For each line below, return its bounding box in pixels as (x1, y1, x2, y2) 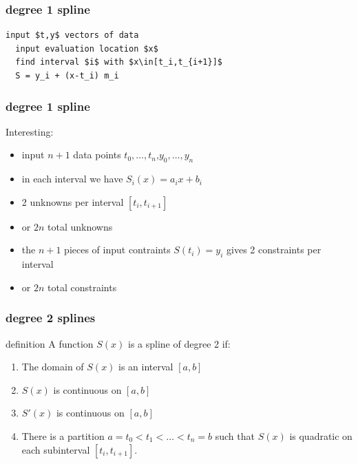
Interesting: (6, 124, 54, 138)
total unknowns (48, 219, 113, 233)
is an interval (118, 359, 173, 374)
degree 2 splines (6, 309, 96, 326)
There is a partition (21, 428, 105, 443)
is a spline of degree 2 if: (128, 336, 231, 350)
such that (215, 428, 255, 443)
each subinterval (21, 442, 90, 456)
